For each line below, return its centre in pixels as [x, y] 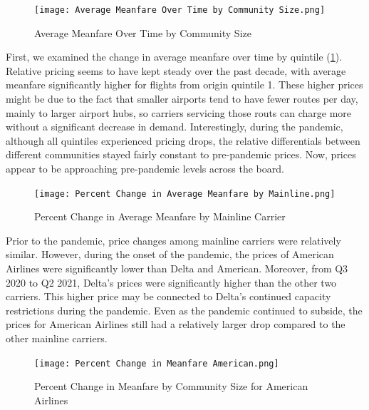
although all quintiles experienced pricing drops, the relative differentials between [183, 140]
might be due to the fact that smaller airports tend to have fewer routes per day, [182, 99]
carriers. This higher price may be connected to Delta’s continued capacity [168, 296]
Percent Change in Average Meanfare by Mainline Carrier [160, 216]
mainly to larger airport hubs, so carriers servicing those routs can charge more [179, 112]
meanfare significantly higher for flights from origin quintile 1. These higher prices [184, 84]
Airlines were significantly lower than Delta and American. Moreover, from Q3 [177, 268]
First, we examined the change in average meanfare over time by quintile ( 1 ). [174, 57]
